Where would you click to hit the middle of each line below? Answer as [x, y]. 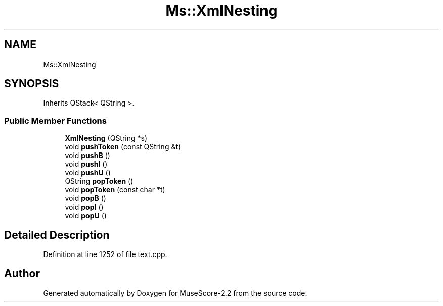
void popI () [84, 207]
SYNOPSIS [32, 84]
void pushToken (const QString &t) [123, 147]
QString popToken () [99, 181]
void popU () [86, 216]
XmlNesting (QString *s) [106, 138]
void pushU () [88, 173]
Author [22, 274]
